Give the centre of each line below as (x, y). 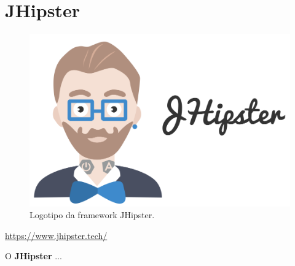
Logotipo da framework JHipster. (92, 215)
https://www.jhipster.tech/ (56, 235)
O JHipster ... (33, 256)
